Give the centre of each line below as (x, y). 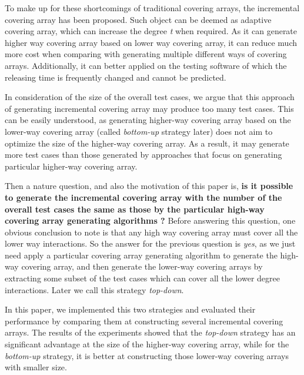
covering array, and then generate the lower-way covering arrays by (142, 266)
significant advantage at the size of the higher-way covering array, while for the (147, 344)
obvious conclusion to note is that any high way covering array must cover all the (151, 232)
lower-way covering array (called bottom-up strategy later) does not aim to (139, 131)
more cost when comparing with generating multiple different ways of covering (146, 54)
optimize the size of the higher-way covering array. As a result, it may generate (147, 143)
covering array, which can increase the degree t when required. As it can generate (151, 31)
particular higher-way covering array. (71, 166)
